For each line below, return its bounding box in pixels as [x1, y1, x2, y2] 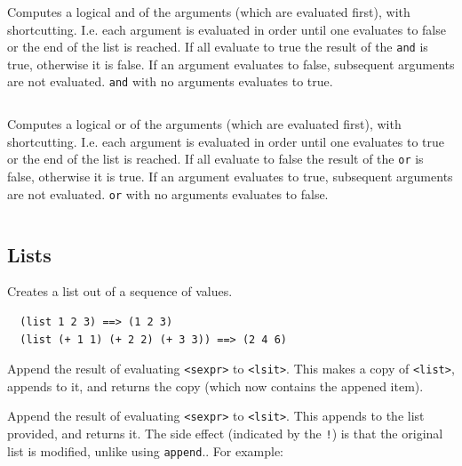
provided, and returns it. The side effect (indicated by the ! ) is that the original [7, 424, 443, 443]
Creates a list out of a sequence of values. [7, 282, 233, 301]
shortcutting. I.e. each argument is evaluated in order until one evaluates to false [7, 20, 446, 38]
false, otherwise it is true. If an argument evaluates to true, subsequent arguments [7, 166, 453, 185]
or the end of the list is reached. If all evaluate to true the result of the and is [7, 37, 428, 56]
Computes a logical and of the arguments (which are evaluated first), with [7, 3, 410, 20]
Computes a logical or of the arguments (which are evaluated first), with [7, 115, 402, 133]
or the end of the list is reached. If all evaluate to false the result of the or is [7, 149, 424, 168]
